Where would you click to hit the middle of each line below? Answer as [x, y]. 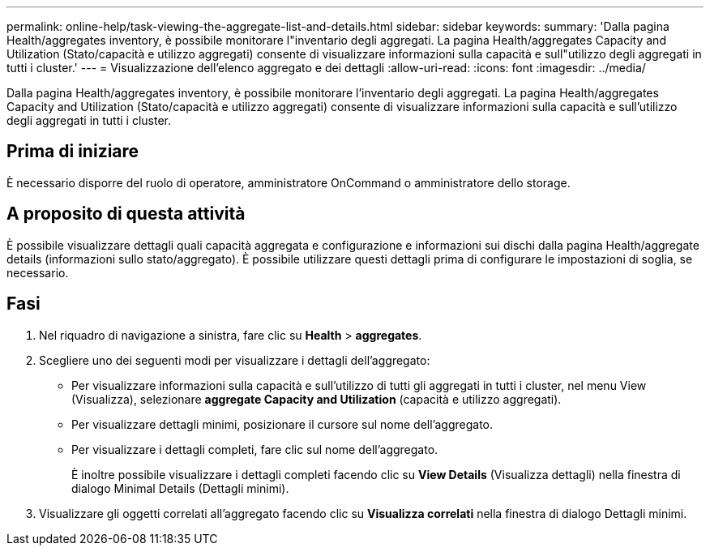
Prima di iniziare [73, 152]
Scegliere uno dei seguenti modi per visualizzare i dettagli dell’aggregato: [235, 360]
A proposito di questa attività [126, 214]
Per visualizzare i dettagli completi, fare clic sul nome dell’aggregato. [255, 449]
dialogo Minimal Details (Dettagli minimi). [180, 488]
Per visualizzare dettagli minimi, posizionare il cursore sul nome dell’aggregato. [282, 424]
